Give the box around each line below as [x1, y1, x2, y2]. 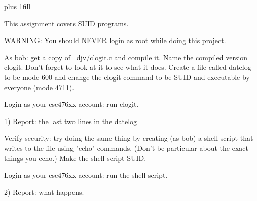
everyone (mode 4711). [4, 82, 75, 92]
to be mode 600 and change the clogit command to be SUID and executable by [4, 71, 250, 82]
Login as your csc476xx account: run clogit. [4, 99, 139, 109]
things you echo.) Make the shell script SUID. [4, 152, 146, 163]
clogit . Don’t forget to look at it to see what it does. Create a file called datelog [4, 62, 251, 72]
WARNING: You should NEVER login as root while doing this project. [4, 35, 226, 46]
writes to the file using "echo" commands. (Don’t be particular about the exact [4, 142, 248, 153]
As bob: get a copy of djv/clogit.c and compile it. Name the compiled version [4, 52, 248, 62]
